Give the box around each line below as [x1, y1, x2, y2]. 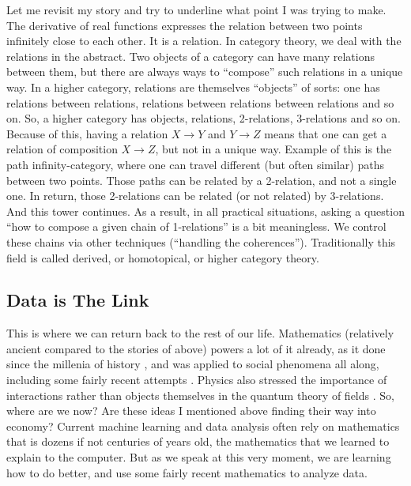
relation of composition [6, 141, 118, 157]
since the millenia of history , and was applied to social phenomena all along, [6, 356, 379, 372]
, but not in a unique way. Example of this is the [155, 141, 392, 157]
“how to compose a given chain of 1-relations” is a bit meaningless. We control [6, 218, 386, 235]
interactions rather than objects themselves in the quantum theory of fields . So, [6, 386, 394, 403]
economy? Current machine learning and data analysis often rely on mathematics [6, 417, 400, 434]
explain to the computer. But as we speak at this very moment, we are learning [6, 449, 391, 465]
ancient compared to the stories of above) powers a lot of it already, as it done [6, 340, 386, 356]
